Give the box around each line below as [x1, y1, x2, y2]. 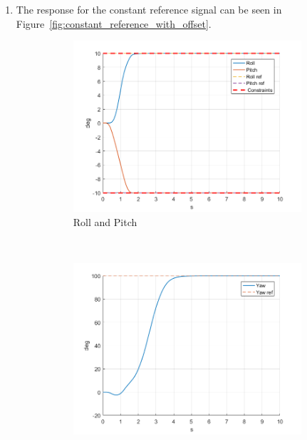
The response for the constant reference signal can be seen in [16, 2, 282, 16]
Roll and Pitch [73, 214, 137, 229]
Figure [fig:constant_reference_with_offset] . [16, 16, 212, 31]
